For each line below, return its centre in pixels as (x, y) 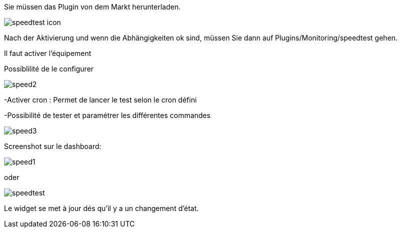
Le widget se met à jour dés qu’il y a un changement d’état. (101, 208)
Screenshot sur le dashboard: (53, 146)
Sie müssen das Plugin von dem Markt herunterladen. (92, 7)
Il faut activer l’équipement (48, 53)
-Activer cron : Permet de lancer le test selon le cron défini (100, 100)
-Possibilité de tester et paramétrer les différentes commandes (107, 115)
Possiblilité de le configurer (49, 69)
